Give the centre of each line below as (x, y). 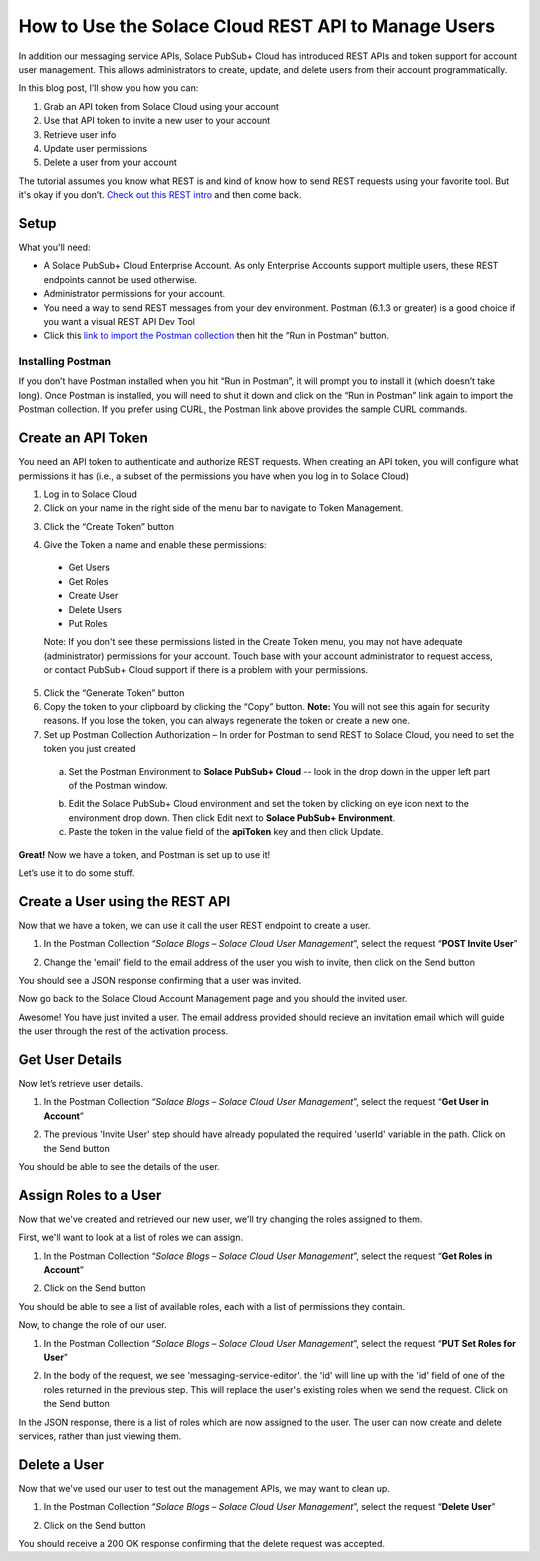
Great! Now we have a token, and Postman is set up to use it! (144, 854)
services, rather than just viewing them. (100, 1436)
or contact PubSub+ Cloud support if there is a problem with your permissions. (206, 670)
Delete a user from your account (110, 162)
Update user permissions (95, 148)
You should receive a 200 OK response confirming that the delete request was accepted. (201, 1544)
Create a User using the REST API (124, 901)
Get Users (89, 567)
